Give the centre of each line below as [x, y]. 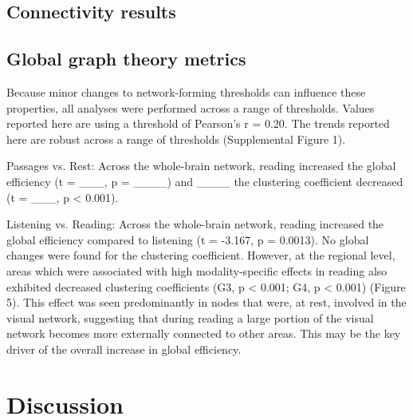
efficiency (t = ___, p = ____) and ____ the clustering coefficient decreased [205, 181]
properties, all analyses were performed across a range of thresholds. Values [191, 107]
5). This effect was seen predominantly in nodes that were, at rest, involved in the [206, 302]
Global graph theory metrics [126, 59]
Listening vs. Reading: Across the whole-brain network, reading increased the [195, 224]
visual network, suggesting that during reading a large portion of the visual [190, 317]
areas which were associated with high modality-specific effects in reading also [197, 270]
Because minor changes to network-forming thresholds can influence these [186, 91]
